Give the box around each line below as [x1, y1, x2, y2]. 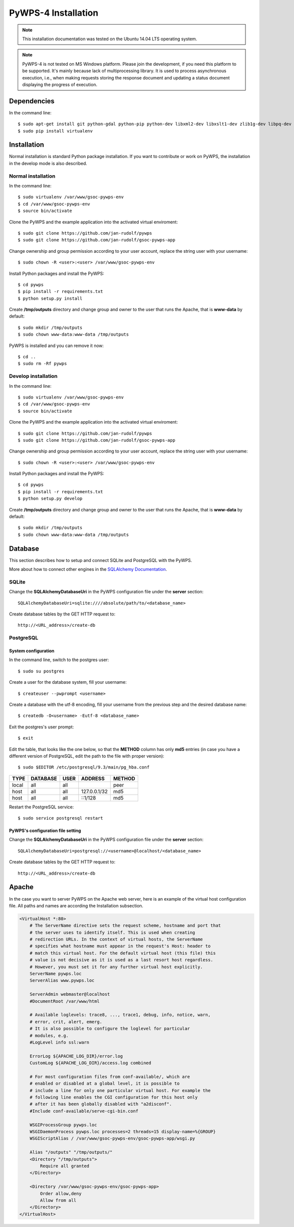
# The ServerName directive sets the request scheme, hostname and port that [29, 923, 221, 929]
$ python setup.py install [18, 295, 83, 301]
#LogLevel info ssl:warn [29, 1040, 90, 1045]
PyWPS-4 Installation [9, 7, 98, 18]
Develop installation [9, 373, 58, 380]
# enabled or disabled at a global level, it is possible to [29, 1081, 180, 1087]
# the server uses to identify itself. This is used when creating [29, 930, 196, 935]
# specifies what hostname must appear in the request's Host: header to [29, 943, 211, 949]
